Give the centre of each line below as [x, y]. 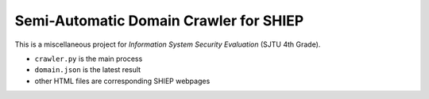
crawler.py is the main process [89, 59]
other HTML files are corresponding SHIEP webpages [122, 81]
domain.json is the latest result [88, 70]
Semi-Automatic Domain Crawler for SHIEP [159, 21]
